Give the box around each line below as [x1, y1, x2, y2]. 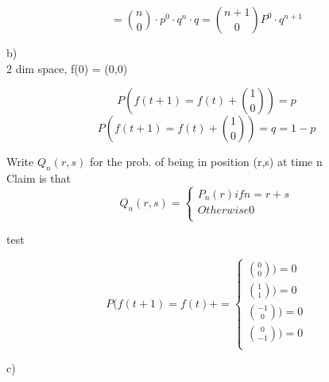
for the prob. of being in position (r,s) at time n [89, 153, 323, 170]
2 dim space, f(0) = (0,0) [6, 60, 128, 76]
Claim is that [6, 169, 71, 186]
